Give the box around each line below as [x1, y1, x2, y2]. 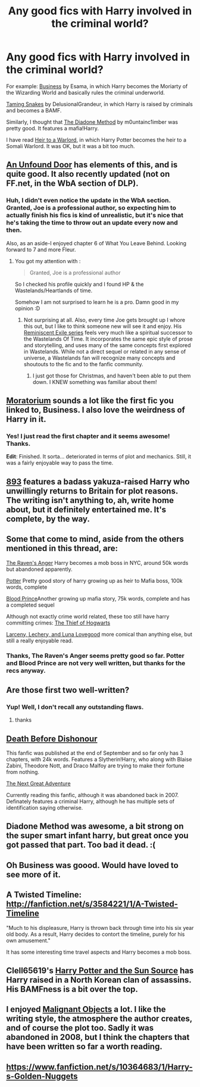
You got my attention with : [14, 257, 81, 264]
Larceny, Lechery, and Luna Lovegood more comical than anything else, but [6, 630, 192, 638]
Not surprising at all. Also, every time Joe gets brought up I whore [23, 316, 186, 323]
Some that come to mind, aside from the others [6, 534, 185, 544]
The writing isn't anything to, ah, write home [6, 495, 174, 505]
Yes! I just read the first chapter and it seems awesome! [6, 432, 170, 440]
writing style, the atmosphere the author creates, [6, 1014, 192, 1024]
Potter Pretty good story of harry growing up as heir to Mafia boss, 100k [6, 577, 183, 584]
